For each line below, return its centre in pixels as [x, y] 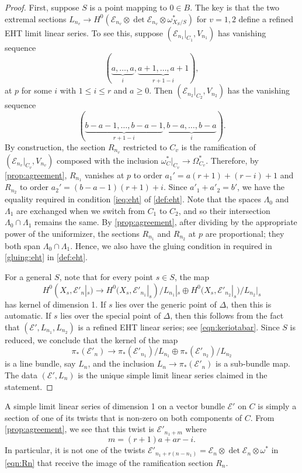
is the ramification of [218, 146]
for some [37, 90]
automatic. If [28, 315]
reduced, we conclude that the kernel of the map [91, 339]
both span [23, 245]
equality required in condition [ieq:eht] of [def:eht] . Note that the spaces [133, 199]
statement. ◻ [29, 386]
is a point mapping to [128, 7]
